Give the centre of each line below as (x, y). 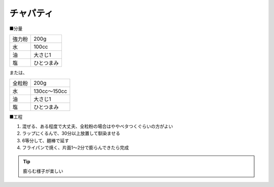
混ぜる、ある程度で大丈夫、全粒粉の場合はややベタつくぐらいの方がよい (98, 126)
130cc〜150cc (50, 91)
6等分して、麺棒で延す (46, 140)
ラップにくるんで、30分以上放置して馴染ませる (71, 133)
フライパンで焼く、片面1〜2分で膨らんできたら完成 (75, 147)
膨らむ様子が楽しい (43, 171)
